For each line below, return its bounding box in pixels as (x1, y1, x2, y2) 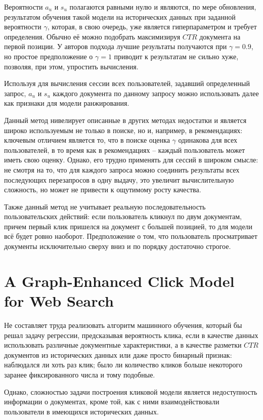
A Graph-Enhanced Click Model (4, 270, 235, 291)
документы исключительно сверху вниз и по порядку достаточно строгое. (4, 241, 231, 251)
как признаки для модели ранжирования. (4, 98, 129, 108)
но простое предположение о (4, 51, 93, 61)
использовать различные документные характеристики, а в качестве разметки (4, 340, 242, 350)
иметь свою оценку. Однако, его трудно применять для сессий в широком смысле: (4, 154, 258, 165)
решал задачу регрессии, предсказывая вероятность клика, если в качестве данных (4, 329, 258, 340)
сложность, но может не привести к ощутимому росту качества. (4, 184, 201, 195)
